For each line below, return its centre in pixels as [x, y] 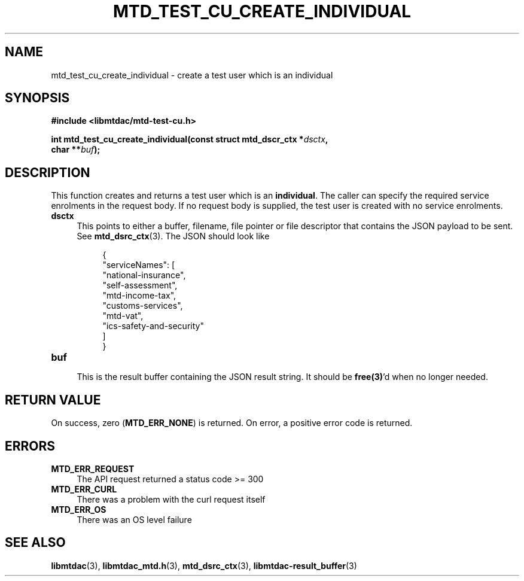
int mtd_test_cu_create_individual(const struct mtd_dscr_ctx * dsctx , [190, 139]
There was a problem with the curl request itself [171, 499]
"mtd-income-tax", [139, 296]
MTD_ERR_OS [79, 509]
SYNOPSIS [37, 98]
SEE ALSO [35, 543]
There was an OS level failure [134, 519]
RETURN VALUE [53, 400]
